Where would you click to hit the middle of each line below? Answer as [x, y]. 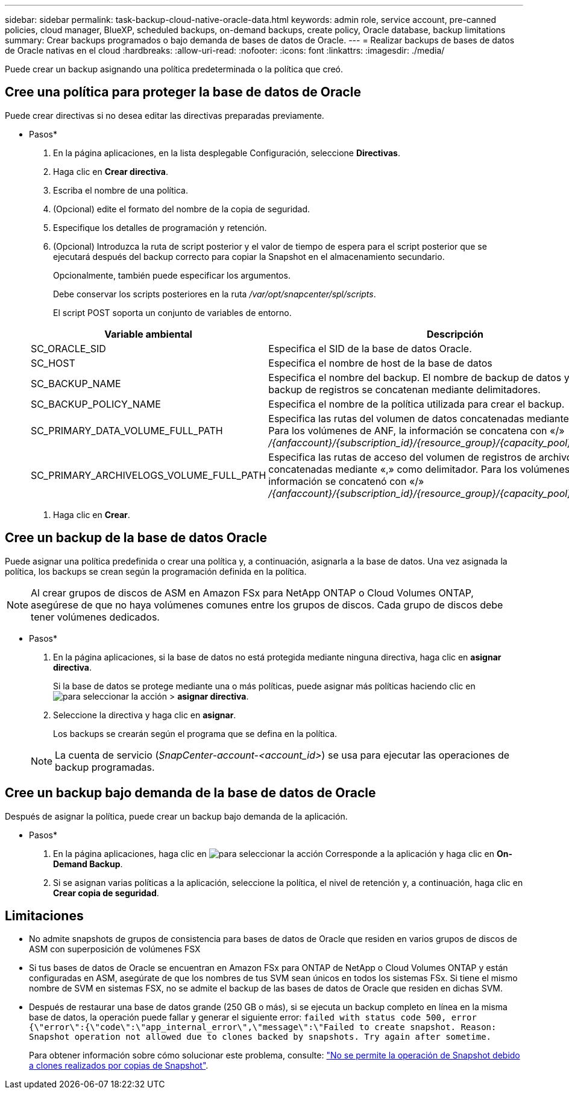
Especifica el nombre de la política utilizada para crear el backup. [417, 404]
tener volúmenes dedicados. [95, 617]
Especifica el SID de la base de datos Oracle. [370, 348]
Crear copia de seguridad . [106, 893]
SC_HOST [53, 363]
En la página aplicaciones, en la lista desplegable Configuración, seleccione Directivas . [227, 153]
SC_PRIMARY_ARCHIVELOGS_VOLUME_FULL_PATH [149, 475]
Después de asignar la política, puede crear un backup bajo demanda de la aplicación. [176, 816]
